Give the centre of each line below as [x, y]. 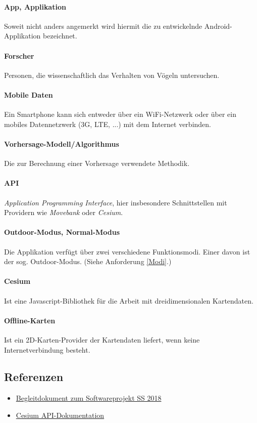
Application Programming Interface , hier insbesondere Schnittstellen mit [116, 202]
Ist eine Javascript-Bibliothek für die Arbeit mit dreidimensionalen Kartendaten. [129, 300]
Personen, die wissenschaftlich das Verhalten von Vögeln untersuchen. [112, 75]
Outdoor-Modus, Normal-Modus [62, 232]
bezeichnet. [60, 36]
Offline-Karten [30, 320]
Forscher [19, 55]
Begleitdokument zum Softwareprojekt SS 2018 [89, 398]
